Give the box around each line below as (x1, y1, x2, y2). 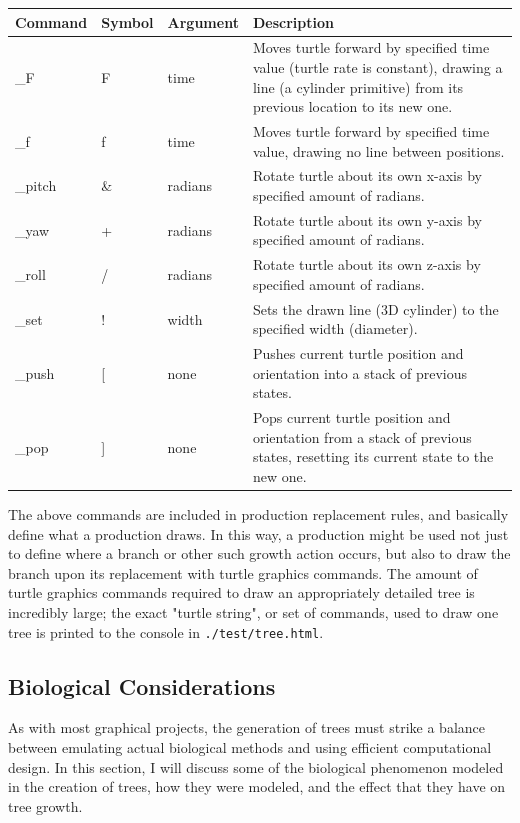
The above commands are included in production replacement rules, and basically (8, 504, 509, 525)
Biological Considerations (8, 670, 276, 701)
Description (252, 11, 334, 32)
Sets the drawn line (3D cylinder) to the (252, 298, 499, 319)
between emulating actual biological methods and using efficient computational (8, 737, 492, 758)
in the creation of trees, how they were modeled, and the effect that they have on (8, 776, 506, 797)
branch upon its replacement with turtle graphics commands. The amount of (8, 562, 478, 583)
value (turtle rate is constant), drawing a (252, 56, 503, 77)
